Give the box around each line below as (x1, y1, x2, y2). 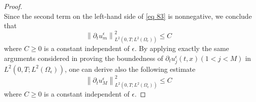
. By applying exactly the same (135, 43, 229, 53)
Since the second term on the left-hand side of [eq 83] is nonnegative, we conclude (4, 10, 252, 21)
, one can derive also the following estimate (64, 63, 196, 74)
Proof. (4, 1, 22, 11)
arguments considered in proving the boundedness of (4, 52, 163, 63)
